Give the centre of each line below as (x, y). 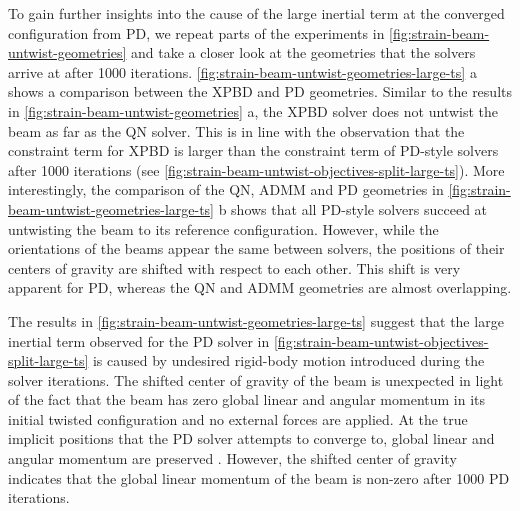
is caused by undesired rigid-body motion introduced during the (288, 360)
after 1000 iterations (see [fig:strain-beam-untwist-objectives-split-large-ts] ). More (256, 169)
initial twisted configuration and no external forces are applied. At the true (238, 418)
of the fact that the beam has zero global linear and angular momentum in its (247, 399)
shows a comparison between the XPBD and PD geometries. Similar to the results (260, 91)
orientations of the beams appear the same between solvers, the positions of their (256, 248)
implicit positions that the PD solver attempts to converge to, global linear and (251, 438)
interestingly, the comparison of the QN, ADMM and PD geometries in (226, 189)
